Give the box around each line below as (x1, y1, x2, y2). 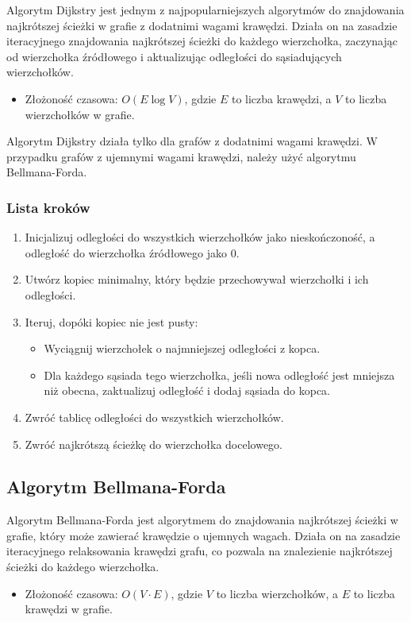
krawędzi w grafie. (25, 601, 113, 617)
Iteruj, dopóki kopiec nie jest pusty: (25, 313, 198, 330)
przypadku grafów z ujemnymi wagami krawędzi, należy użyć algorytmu (6, 148, 356, 164)
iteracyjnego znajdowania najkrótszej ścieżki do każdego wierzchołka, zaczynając (6, 33, 398, 49)
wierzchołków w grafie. (25, 106, 135, 122)
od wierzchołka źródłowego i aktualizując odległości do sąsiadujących (6, 48, 342, 64)
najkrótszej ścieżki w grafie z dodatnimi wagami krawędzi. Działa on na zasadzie (6, 17, 398, 33)
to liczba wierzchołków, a (216, 585, 338, 601)
